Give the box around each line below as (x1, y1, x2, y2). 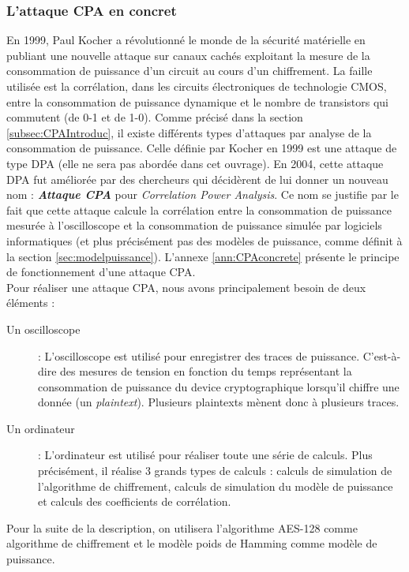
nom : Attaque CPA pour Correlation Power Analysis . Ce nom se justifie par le (6, 186, 399, 203)
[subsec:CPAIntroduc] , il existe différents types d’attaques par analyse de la (6, 124, 372, 140)
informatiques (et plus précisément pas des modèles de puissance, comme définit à (6, 232, 403, 249)
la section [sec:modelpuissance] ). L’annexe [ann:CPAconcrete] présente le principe (6, 248, 400, 264)
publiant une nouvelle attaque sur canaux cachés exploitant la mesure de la (6, 47, 370, 63)
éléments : (6, 294, 55, 311)
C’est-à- (362, 347, 401, 364)
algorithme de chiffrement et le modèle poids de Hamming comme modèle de (6, 535, 377, 551)
